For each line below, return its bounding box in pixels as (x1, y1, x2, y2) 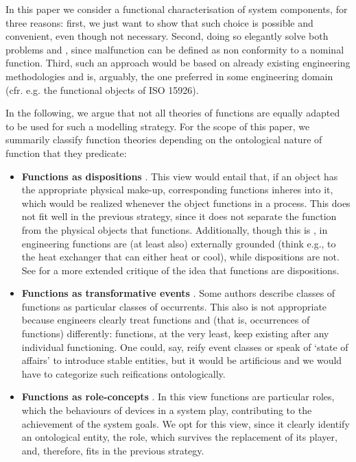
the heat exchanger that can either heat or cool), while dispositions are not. (21, 250, 340, 264)
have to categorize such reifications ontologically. (21, 366, 226, 380)
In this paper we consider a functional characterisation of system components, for (5, 2, 348, 16)
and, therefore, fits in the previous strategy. (21, 443, 204, 457)
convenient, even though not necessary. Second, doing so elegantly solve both (5, 29, 329, 43)
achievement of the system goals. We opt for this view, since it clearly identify (21, 416, 350, 430)
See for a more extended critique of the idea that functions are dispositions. (21, 263, 340, 277)
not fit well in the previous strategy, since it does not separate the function (21, 209, 337, 223)
